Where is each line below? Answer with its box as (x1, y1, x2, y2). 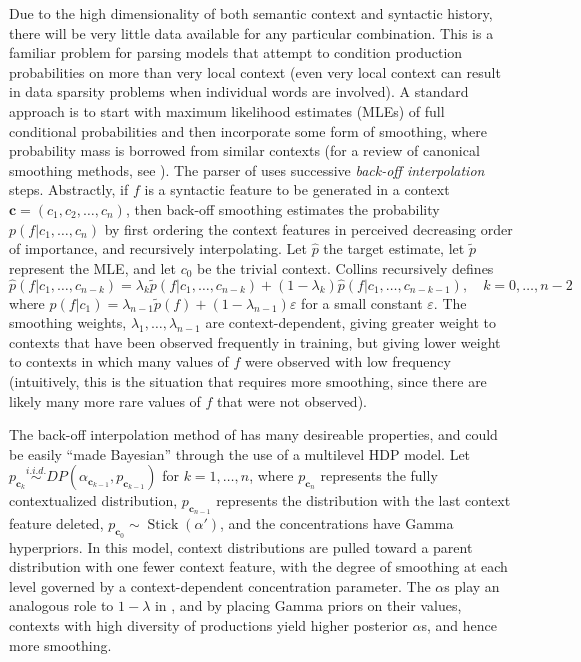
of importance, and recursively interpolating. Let (9, 238, 307, 259)
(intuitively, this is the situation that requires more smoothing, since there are (9, 370, 487, 391)
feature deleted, (9, 513, 104, 534)
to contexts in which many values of (9, 351, 229, 372)
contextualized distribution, (9, 490, 178, 511)
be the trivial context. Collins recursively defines (197, 257, 494, 278)
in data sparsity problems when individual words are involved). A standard (9, 81, 469, 102)
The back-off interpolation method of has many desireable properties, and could (9, 424, 498, 445)
